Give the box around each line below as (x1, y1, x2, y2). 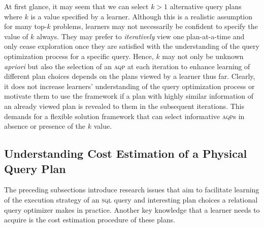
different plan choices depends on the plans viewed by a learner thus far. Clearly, (4, 71, 255, 81)
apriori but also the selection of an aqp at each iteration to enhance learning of (4, 61, 250, 71)
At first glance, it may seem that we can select (4, 1, 149, 11)
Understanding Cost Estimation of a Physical (4, 146, 247, 161)
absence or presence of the (4, 121, 86, 131)
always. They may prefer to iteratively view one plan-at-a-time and (37, 31, 245, 41)
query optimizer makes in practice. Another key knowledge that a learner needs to (4, 204, 260, 215)
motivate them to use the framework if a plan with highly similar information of (4, 91, 254, 101)
